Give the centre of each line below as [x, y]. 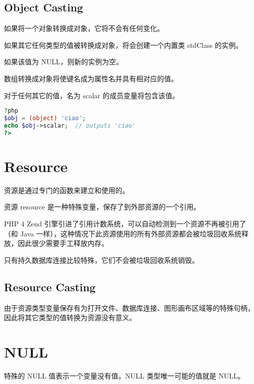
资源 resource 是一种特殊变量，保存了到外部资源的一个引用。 [102, 207]
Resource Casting [50, 287]
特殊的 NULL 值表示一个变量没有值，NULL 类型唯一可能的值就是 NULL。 [125, 375]
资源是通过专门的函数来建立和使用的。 [67, 190]
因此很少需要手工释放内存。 [63, 243]
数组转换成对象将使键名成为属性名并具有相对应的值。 [91, 78]
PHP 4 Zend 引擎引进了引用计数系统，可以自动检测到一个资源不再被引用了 [125, 223]
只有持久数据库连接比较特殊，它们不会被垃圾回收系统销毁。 [101, 260]
